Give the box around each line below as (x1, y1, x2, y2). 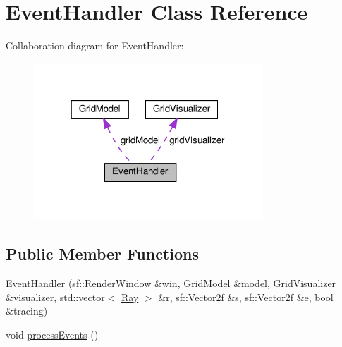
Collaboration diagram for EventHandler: (6, 38, 184, 53)
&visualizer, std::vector (6, 289, 105, 304)
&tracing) (6, 303, 48, 318)
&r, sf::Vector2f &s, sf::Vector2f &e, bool (158, 289, 334, 304)
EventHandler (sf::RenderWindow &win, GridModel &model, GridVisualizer (6, 275, 336, 290)
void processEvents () (6, 327, 99, 341)
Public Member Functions (6, 243, 199, 264)
